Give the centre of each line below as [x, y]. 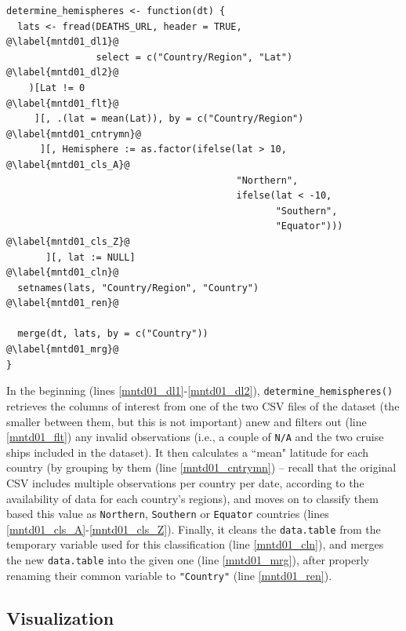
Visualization [60, 617]
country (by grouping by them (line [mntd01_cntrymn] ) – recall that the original [201, 467]
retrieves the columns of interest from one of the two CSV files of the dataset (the [203, 405]
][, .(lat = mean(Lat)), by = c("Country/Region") [169, 119]
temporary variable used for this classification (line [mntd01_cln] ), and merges [195, 544]
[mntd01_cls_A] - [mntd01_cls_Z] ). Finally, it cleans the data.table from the [194, 529]
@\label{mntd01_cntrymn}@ [74, 134]
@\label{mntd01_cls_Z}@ [68, 241]
